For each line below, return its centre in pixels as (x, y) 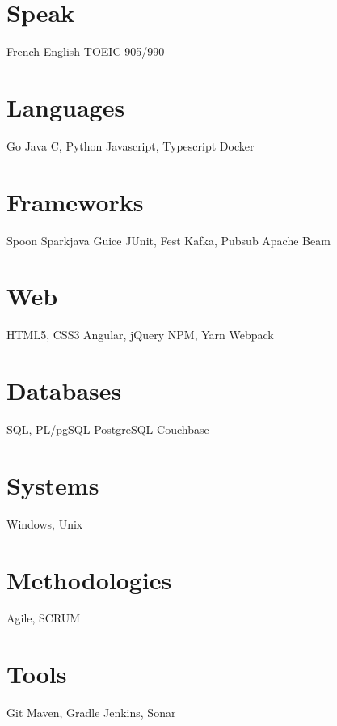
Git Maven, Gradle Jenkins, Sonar (91, 713)
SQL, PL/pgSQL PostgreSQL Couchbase (108, 429)
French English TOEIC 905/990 (86, 51)
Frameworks (75, 201)
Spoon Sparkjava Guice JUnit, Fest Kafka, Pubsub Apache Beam (168, 240)
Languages (66, 106)
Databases (64, 391)
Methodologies (89, 579)
